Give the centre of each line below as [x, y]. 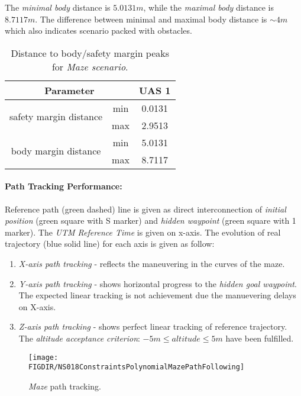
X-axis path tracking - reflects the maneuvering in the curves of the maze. [152, 263]
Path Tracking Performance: [64, 186]
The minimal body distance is [58, 7]
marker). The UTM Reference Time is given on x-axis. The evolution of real [143, 232]
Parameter [69, 90]
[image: [43, 357]
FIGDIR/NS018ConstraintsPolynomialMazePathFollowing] [137, 367]
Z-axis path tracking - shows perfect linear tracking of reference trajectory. [153, 326]
